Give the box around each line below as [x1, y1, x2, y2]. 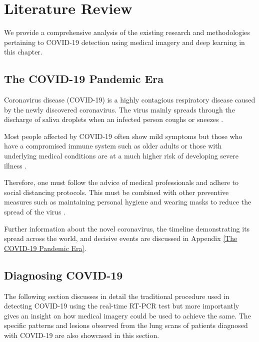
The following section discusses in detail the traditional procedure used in [4, 290, 229, 301]
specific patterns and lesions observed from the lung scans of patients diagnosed [4, 320, 248, 330]
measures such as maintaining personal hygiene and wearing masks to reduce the [4, 196, 251, 207]
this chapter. [4, 46, 42, 57]
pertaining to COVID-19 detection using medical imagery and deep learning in [4, 36, 245, 47]
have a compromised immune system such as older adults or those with [4, 140, 222, 151]
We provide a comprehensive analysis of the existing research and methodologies [4, 27, 250, 37]
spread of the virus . [4, 206, 66, 217]
